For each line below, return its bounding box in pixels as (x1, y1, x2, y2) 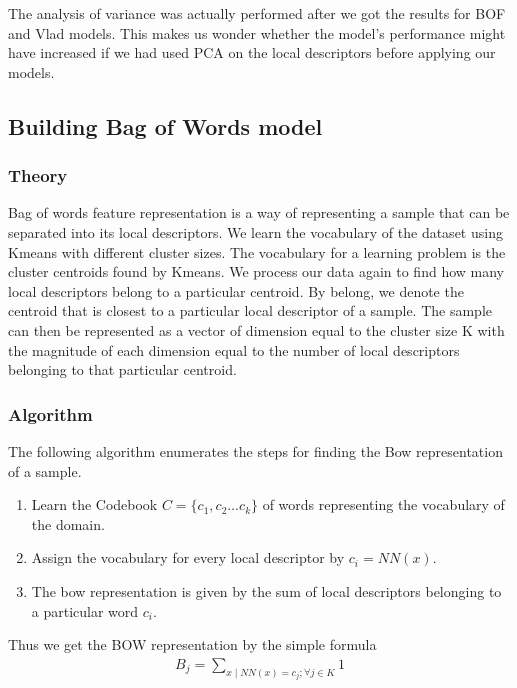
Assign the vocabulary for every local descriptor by (31, 547, 345, 568)
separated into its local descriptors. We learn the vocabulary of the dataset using (8, 221, 503, 242)
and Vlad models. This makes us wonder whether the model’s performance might (8, 22, 506, 43)
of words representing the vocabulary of (262, 494, 505, 515)
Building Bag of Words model (8, 110, 323, 141)
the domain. (31, 513, 105, 534)
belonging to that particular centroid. (8, 359, 237, 380)
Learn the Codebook (31, 494, 158, 515)
